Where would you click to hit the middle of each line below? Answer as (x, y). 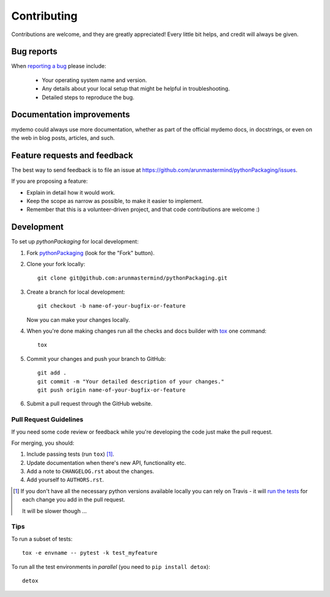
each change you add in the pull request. (74, 500)
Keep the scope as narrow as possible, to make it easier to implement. (115, 201)
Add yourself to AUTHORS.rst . (65, 480)
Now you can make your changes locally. (78, 320)
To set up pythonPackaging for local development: (75, 242)
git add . (52, 373)
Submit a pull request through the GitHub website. (90, 404)
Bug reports (35, 52)
